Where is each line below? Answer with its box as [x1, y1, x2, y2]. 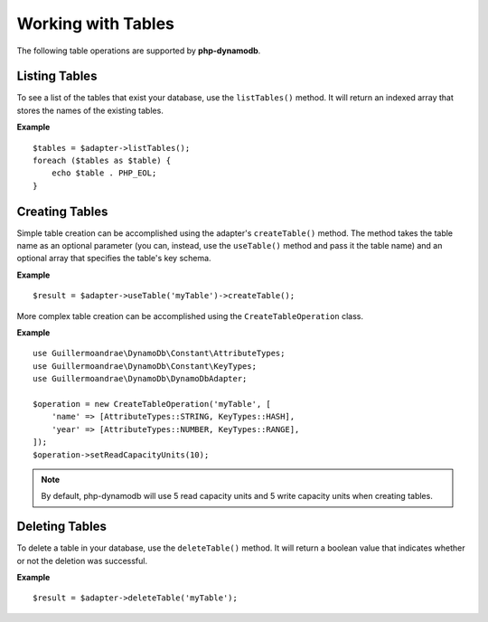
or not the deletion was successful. [16, 555, 148, 566]
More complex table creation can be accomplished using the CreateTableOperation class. [16, 310, 364, 321]
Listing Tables [16, 69, 98, 84]
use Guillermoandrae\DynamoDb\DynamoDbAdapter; [33, 373, 248, 384]
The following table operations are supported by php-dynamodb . [16, 45, 261, 56]
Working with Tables [16, 14, 175, 33]
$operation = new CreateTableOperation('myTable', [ [33, 399, 271, 409]
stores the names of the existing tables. [16, 105, 164, 116]
